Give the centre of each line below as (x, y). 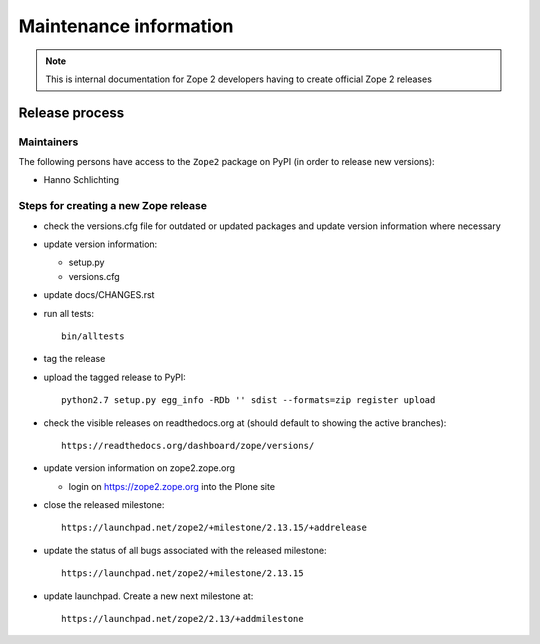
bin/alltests (93, 336)
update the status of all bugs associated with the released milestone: (185, 550)
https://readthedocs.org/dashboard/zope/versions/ (188, 445)
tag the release (74, 359)
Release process (71, 112)
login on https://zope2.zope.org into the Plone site (171, 486)
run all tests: (69, 313)
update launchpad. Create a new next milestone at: (148, 596)
